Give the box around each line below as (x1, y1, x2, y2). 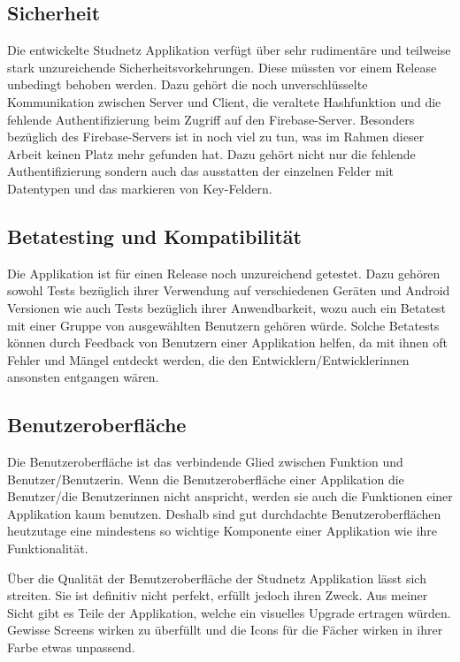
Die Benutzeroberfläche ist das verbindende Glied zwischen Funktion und (7, 453, 403, 471)
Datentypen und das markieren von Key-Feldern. (7, 179, 272, 197)
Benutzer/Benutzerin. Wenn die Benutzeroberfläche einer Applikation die (7, 469, 404, 488)
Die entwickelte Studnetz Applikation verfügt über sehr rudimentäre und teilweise (7, 41, 451, 59)
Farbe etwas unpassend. (7, 638, 135, 657)
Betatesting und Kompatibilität (7, 222, 302, 249)
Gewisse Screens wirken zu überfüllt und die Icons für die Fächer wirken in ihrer (7, 620, 443, 639)
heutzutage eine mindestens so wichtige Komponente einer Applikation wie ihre (7, 521, 438, 540)
